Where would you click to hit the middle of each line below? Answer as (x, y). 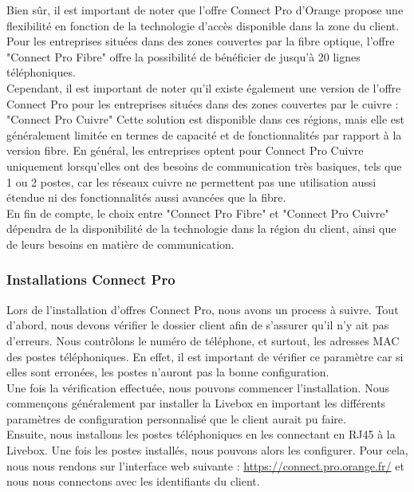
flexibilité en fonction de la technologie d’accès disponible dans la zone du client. (203, 25)
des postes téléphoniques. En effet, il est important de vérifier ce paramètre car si (205, 356)
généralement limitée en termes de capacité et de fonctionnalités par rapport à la (204, 134)
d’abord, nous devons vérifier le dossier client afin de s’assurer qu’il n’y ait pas (198, 325)
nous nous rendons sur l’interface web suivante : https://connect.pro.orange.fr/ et (205, 465)
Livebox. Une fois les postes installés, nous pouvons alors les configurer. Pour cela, (207, 450)
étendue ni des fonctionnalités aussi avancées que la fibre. (146, 197)
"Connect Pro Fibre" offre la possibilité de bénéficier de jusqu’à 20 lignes (183, 56)
